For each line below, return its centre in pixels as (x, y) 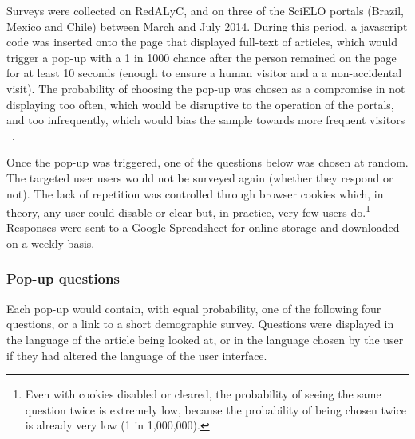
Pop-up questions (63, 278)
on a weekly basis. (51, 243)
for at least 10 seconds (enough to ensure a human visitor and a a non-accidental (204, 73)
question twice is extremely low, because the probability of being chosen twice (215, 409)
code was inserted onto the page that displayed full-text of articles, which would (202, 42)
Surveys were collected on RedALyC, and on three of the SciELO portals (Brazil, (205, 10)
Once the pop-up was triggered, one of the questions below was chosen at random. (207, 162)
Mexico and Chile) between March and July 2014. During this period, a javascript (207, 26)
